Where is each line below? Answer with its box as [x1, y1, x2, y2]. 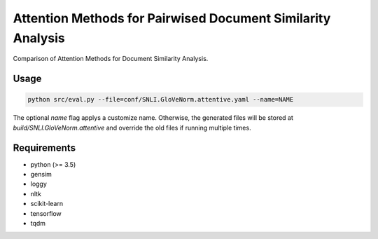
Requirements [13, 142, 76, 153]
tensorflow [30, 209, 62, 217]
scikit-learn [30, 200, 63, 208]
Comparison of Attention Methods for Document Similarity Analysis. [13, 55, 209, 63]
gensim [30, 170, 52, 179]
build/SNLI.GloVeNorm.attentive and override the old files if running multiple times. [13, 123, 251, 132]
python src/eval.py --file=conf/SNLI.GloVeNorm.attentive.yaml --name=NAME [27, 95, 294, 104]
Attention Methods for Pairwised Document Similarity [13, 11, 331, 26]
